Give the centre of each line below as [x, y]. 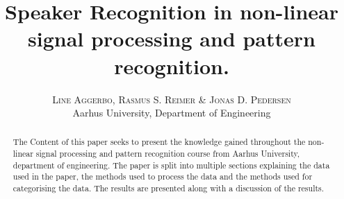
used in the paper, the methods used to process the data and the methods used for [163, 176]
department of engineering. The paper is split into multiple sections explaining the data [171, 165]
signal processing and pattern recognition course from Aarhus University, [168, 154]
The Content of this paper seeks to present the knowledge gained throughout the [159, 142]
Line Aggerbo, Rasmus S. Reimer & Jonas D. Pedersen [172, 99]
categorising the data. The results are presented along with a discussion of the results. [169, 188]
